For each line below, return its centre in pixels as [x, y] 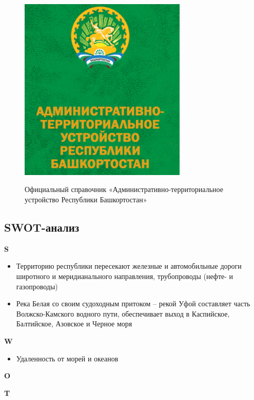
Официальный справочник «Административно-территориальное [124, 189]
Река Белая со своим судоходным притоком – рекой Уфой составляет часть [133, 303]
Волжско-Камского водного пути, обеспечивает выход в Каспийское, [123, 313]
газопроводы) [37, 286]
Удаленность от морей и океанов [67, 358]
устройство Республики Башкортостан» [86, 199]
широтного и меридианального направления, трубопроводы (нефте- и [125, 276]
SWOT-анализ [42, 227]
